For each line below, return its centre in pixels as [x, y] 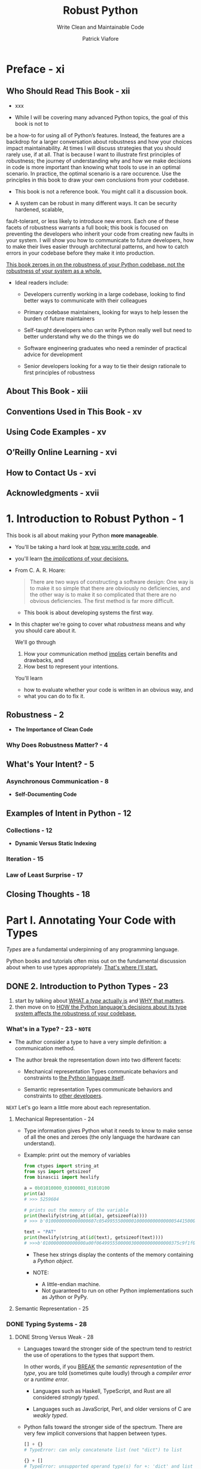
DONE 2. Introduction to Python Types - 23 [87, 986]
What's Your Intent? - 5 [50, 764]
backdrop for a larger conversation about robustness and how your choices [99, 141]
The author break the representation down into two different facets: [98, 1060]
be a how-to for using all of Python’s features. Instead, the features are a [96, 135]
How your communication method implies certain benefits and [100, 654]
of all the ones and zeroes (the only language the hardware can [102, 1137]
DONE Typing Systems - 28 [47, 1324]
